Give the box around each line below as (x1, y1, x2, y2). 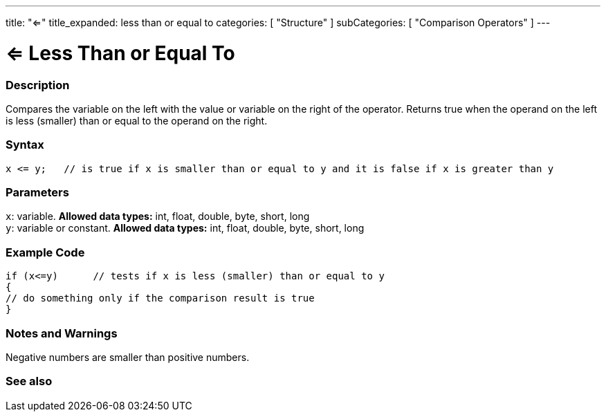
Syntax (6, 138, 44, 152)
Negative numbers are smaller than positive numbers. (6, 351, 250, 363)
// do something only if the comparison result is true (6, 293, 315, 304)
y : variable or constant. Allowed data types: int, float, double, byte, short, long (6, 222, 365, 234)
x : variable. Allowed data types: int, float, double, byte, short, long (6, 210, 310, 223)
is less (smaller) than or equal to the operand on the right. (6, 114, 268, 127)
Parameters (6, 185, 69, 199)
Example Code (6, 245, 85, 259)
